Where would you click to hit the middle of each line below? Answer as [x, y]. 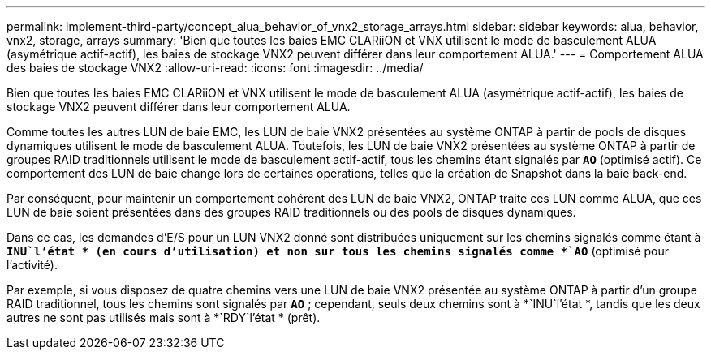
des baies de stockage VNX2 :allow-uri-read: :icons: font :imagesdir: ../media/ [215, 68]
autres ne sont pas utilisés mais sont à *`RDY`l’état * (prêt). [164, 317]
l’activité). [32, 265]
